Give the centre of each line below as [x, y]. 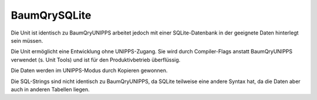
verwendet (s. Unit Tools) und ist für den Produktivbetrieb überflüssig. [96, 60]
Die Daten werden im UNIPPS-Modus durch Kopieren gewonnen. [89, 71]
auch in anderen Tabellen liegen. [50, 89]
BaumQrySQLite [51, 15]
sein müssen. [27, 40]
